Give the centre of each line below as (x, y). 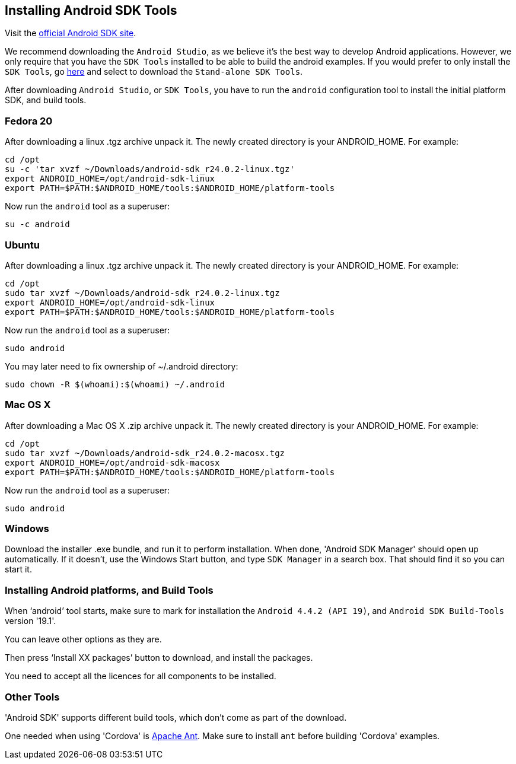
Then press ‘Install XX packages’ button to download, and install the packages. (159, 658)
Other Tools (32, 697)
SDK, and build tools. (46, 100)
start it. (18, 569)
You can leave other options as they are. (83, 639)
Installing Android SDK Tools (91, 10)
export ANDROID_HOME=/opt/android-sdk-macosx (112, 462)
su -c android (37, 225)
